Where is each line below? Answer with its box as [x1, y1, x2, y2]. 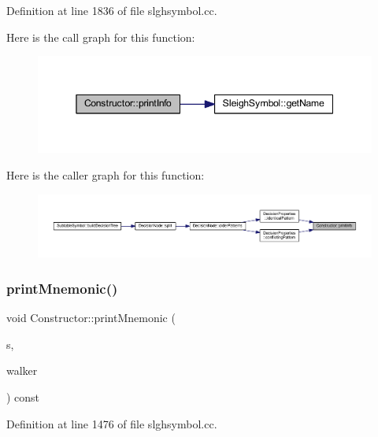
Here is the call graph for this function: [6, 28, 195, 45]
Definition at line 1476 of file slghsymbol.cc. [6, 415, 217, 431]
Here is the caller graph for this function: [6, 167, 205, 183]
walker [6, 362, 38, 379]
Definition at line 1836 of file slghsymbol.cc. [6, 2, 217, 18]
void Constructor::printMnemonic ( [6, 309, 176, 326]
